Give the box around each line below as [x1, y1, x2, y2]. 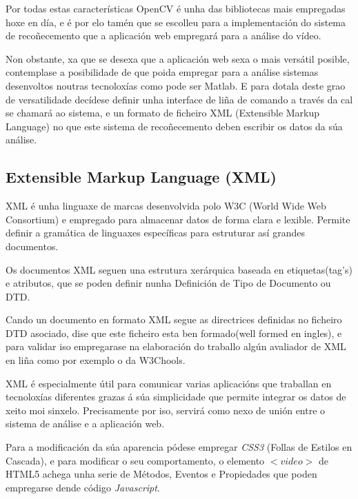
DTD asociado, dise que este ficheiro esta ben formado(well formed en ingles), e [6, 325, 342, 340]
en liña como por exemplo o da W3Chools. [6, 353, 186, 367]
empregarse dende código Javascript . [6, 480, 160, 494]
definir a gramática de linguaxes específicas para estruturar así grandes [6, 225, 305, 240]
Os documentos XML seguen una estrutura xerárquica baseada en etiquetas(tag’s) [6, 262, 352, 276]
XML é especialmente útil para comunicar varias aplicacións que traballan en [6, 376, 332, 390]
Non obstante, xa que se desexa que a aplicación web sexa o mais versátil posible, [6, 51, 350, 65]
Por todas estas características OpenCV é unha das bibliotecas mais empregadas [6, 1, 346, 15]
